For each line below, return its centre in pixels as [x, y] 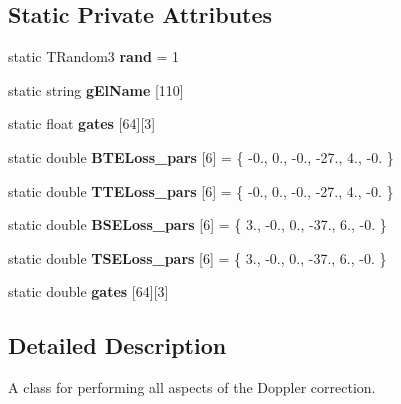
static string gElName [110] [96, 89]
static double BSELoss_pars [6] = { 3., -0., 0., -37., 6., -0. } [197, 224]
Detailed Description [117, 345]
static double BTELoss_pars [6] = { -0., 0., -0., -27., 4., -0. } [201, 156]
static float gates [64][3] [82, 123]
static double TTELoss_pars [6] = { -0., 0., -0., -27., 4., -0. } [201, 190]
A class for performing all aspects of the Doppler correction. [192, 387]
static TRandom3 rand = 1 [94, 56]
